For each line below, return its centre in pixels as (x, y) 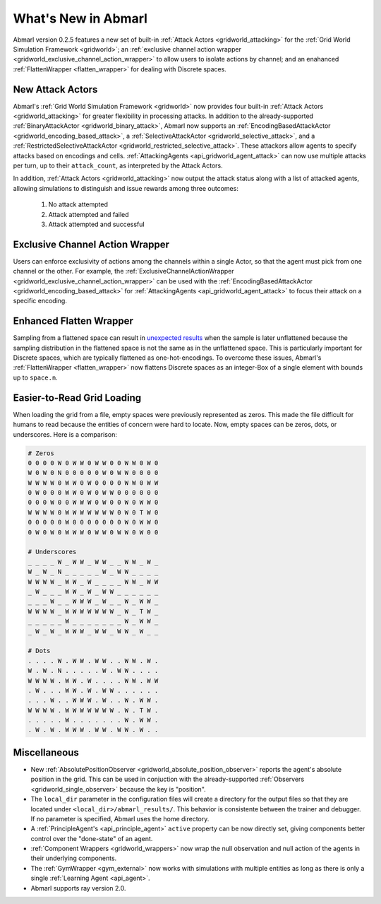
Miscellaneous (46, 752)
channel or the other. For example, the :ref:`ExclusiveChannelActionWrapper (123, 271)
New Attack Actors (55, 89)
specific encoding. (40, 301)
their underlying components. (74, 858)
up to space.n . (35, 377)
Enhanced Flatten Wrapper (73, 321)
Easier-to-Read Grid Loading (77, 398)
